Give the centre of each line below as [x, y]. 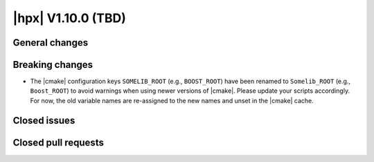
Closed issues [44, 120]
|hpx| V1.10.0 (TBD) [69, 18]
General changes [51, 43]
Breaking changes [53, 65]
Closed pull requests [58, 142]
